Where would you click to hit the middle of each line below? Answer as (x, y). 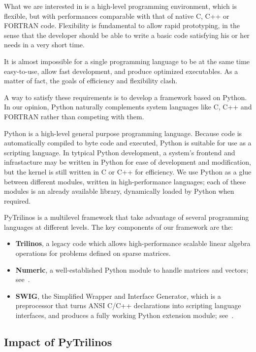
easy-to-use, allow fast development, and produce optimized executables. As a (121, 71)
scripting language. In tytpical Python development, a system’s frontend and (120, 152)
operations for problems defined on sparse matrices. (93, 253)
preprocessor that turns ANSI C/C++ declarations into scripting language (128, 305)
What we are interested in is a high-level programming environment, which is (120, 6)
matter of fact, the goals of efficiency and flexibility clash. (91, 81)
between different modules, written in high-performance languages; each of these (125, 181)
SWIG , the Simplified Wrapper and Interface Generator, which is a (118, 296)
